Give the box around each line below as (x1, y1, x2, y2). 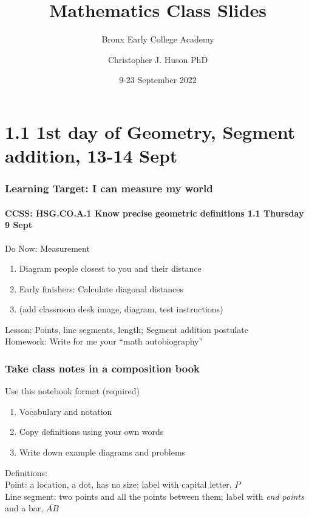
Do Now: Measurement (5, 241, 90, 254)
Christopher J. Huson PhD (107, 53, 208, 66)
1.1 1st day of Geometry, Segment (5, 119, 296, 144)
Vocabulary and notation (19, 405, 112, 417)
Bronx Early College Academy (101, 33, 214, 45)
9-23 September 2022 (119, 73, 197, 86)
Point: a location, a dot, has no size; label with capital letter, (5, 478, 232, 491)
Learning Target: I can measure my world (5, 181, 213, 196)
